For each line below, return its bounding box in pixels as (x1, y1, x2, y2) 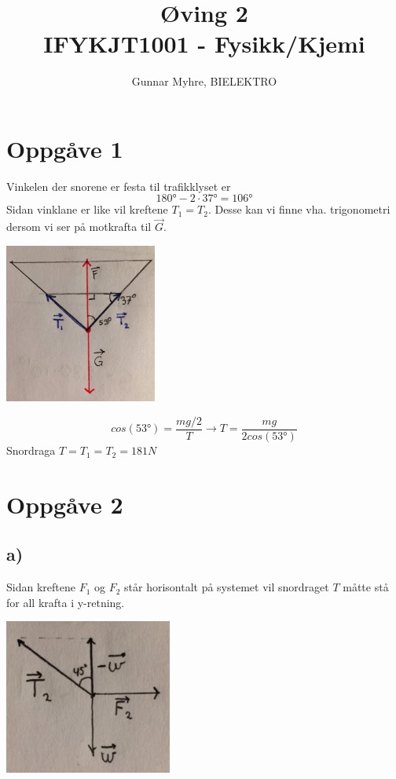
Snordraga (6, 442, 56, 459)
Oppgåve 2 (6, 488, 123, 520)
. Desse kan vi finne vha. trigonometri (207, 201, 390, 218)
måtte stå (343, 579, 389, 595)
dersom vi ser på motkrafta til (6, 218, 152, 235)
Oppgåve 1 (6, 132, 123, 164)
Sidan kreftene (6, 579, 75, 595)
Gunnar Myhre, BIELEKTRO (131, 73, 277, 90)
